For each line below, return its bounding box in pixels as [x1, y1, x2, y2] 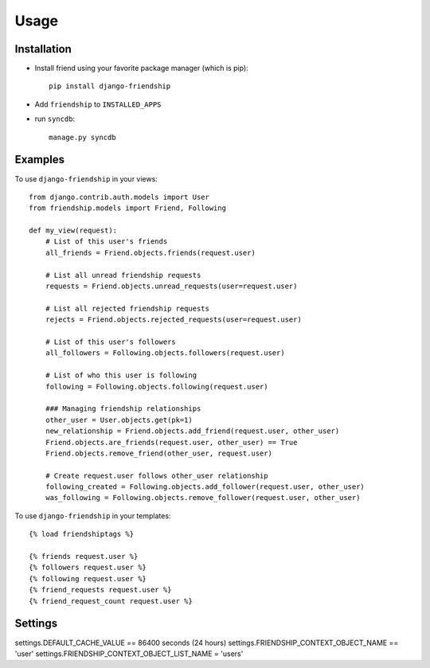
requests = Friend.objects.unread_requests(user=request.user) [45, 282, 298, 291]
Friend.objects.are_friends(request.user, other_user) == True [45, 438, 298, 447]
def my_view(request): [29, 226, 118, 235]
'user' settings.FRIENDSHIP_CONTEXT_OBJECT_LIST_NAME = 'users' [14, 649, 244, 658]
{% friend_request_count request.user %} [29, 596, 193, 605]
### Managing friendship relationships [45, 404, 201, 413]
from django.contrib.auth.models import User [29, 192, 210, 201]
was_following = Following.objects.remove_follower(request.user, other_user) [45, 494, 361, 502]
